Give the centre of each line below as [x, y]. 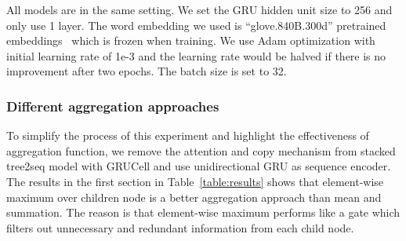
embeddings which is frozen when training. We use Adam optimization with [191, 40]
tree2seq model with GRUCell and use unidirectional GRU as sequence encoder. [199, 166]
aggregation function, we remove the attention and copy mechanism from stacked [201, 150]
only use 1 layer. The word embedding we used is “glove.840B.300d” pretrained [196, 25]
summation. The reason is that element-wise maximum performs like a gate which [203, 212]
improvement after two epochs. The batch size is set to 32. [147, 71]
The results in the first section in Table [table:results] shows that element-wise [195, 181]
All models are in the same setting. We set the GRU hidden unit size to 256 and [199, 9]
